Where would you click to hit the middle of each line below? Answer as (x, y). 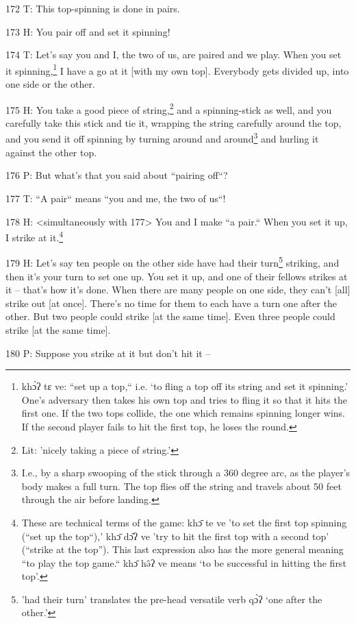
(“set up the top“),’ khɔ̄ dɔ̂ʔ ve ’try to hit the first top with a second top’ (175, 536)
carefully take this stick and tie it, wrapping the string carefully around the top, (174, 122)
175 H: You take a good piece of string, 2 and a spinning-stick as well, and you (169, 108)
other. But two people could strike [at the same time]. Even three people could (170, 316)
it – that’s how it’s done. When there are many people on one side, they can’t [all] (178, 290)
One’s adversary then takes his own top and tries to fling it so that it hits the (184, 399)
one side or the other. (50, 84)
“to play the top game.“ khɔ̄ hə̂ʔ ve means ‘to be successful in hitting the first (184, 562)
